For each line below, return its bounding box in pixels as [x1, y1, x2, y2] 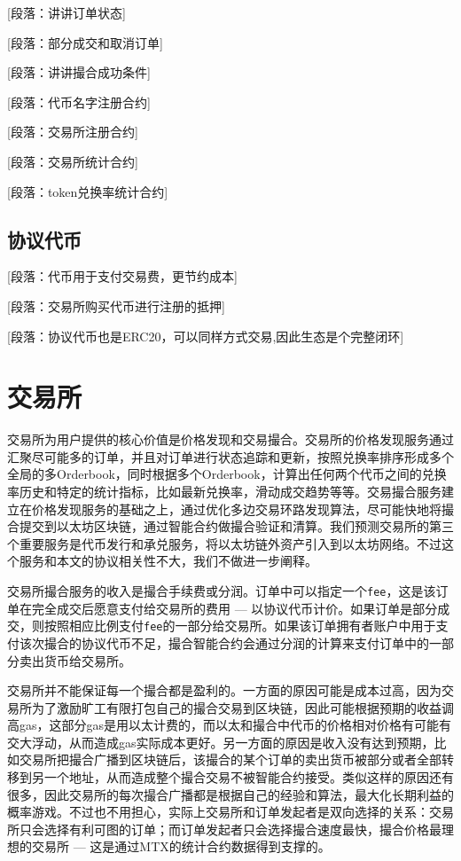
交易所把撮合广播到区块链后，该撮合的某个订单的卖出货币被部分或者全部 [19, 750, 441, 769]
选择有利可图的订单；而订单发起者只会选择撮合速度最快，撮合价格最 [43, 819, 441, 838]
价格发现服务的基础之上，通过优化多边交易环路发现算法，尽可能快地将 [31, 499, 441, 518]
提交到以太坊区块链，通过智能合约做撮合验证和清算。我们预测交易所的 [19, 517, 429, 536]
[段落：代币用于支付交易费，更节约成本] [7, 267, 238, 286]
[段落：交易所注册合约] [7, 122, 138, 141]
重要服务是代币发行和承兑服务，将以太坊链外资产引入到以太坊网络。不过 [19, 534, 441, 552]
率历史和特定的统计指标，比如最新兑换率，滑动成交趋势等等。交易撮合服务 [7, 482, 441, 501]
